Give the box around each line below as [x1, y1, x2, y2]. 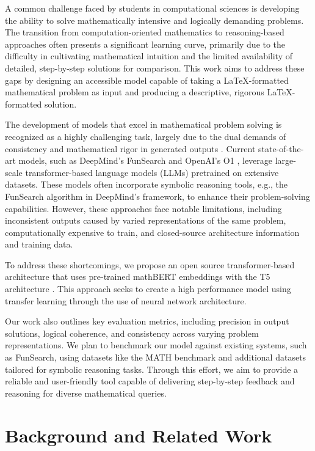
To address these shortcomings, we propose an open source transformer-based [5, 258, 295, 271]
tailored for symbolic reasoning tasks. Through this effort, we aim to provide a [5, 362, 299, 375]
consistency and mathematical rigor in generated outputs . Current [5, 142, 256, 155]
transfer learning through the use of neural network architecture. [5, 294, 247, 307]
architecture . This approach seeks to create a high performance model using [5, 282, 291, 295]
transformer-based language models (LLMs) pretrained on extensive [25, 166, 279, 178]
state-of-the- [258, 142, 304, 155]
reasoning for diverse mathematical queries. [5, 386, 167, 399]
